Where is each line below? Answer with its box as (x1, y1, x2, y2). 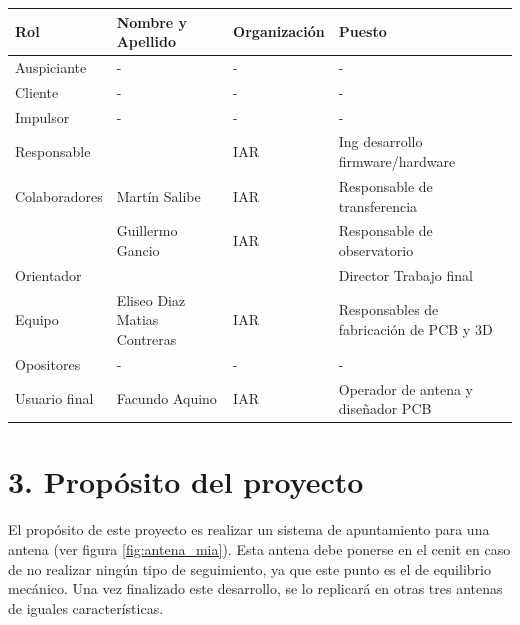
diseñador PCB (338, 398, 432, 419)
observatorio (338, 239, 414, 260)
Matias (116, 309, 159, 330)
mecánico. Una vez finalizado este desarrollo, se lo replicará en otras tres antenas (8, 578, 503, 599)
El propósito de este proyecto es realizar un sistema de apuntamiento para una (8, 519, 490, 540)
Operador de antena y (338, 378, 473, 399)
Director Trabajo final (338, 264, 473, 285)
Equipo (15, 309, 59, 330)
